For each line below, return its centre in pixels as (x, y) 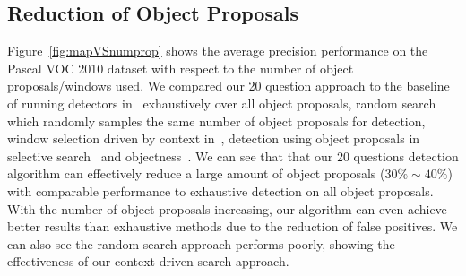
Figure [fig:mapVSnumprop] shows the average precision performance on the (218, 51)
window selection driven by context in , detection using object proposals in (214, 138)
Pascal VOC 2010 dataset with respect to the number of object (181, 68)
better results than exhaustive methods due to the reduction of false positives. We (233, 226)
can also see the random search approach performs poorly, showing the (201, 243)
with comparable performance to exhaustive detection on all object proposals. (220, 190)
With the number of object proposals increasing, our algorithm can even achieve (227, 208)
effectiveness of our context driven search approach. (148, 261)
